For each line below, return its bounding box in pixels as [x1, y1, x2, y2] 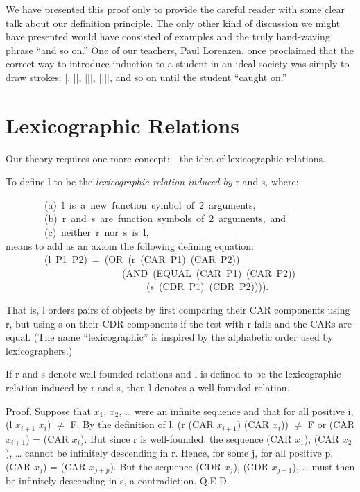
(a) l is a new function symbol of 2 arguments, [44, 197, 256, 212]
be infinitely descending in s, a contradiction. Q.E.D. [6, 473, 230, 488]
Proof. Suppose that [6, 403, 91, 418]
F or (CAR [307, 417, 355, 432]
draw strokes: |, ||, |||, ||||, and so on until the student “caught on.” [6, 69, 287, 84]
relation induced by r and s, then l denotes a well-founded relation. [6, 380, 290, 394]
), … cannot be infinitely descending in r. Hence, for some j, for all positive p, [6, 446, 334, 460]
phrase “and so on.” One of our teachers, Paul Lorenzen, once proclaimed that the [6, 42, 354, 57]
